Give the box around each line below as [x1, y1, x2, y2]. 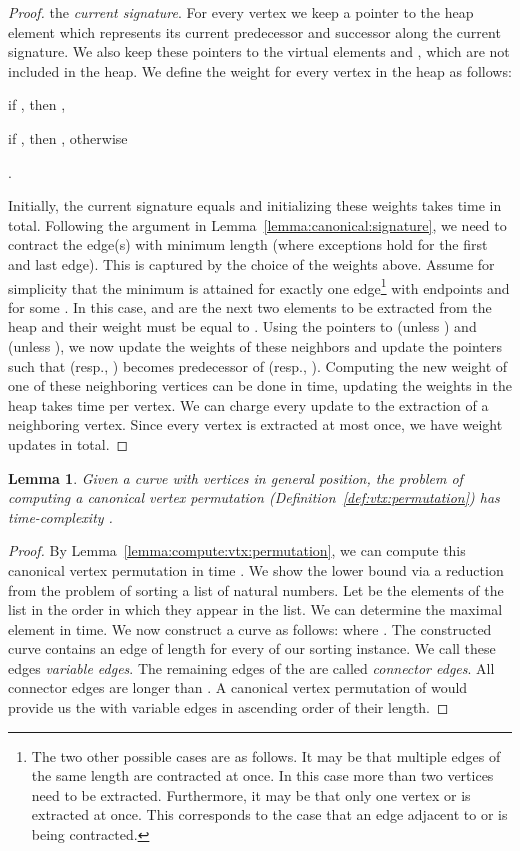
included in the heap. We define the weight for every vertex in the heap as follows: [8, 60, 512, 81]
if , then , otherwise [8, 127, 128, 148]
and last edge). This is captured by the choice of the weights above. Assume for [8, 253, 495, 274]
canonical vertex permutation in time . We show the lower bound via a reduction [8, 559, 504, 580]
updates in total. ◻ [8, 433, 129, 454]
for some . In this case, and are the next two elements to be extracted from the [8, 296, 492, 317]
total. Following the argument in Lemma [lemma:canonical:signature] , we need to [8, 214, 507, 235]
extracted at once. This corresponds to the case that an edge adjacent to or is [31, 804, 508, 825]
